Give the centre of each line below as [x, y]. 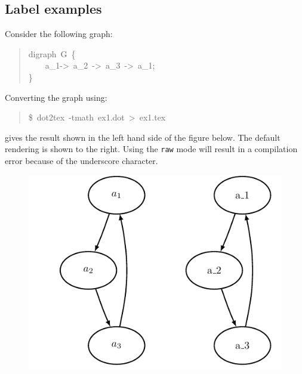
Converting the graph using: [56, 97]
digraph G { [52, 53]
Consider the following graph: [59, 34]
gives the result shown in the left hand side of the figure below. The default [143, 137]
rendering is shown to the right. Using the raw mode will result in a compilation [151, 149]
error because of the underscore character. [81, 161]
